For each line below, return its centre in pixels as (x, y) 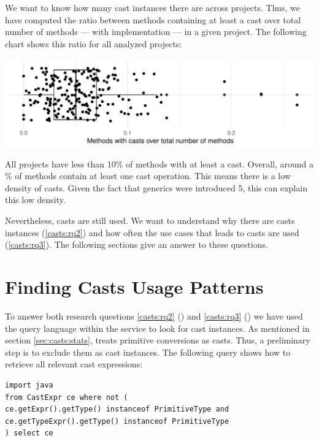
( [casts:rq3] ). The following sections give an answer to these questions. (136, 244)
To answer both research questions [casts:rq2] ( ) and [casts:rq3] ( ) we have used (154, 316)
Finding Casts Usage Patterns (134, 287)
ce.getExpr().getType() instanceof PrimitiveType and (117, 409)
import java (29, 385)
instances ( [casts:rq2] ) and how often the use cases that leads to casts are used (152, 232)
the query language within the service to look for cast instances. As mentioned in (157, 328)
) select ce (29, 433)
